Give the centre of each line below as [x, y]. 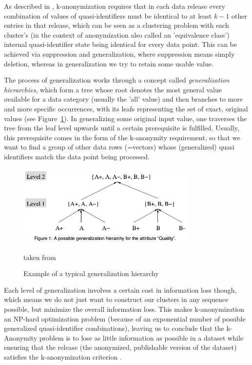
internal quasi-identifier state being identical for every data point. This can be [120, 44]
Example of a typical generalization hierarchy [91, 273]
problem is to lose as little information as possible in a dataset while [141, 337]
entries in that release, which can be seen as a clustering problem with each [116, 25]
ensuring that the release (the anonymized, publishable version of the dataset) [120, 347]
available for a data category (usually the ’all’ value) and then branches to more [123, 99]
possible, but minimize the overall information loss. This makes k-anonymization [124, 309]
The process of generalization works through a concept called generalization [117, 80]
